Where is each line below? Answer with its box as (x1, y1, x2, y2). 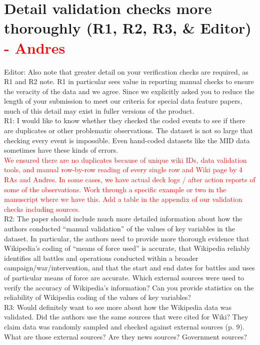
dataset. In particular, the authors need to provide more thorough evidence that (4, 233, 249, 243)
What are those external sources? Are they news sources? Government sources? (4, 331, 247, 341)
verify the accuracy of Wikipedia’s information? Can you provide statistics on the (4, 282, 254, 292)
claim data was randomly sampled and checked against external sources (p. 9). (4, 321, 244, 331)
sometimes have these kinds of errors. (4, 145, 118, 155)
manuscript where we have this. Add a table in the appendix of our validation (4, 194, 242, 204)
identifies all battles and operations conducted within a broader (4, 252, 198, 263)
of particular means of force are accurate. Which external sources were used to (4, 272, 244, 282)
